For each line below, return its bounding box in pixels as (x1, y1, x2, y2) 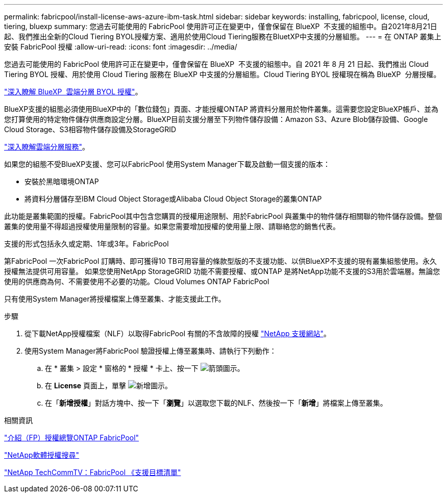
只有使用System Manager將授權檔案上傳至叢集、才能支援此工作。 (4, 294, 226, 303)
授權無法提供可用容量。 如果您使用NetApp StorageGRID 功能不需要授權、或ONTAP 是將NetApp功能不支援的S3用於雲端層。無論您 (4, 267, 440, 276)
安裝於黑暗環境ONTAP (24, 177, 99, 186)
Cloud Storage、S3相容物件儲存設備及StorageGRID (4, 125, 177, 134)
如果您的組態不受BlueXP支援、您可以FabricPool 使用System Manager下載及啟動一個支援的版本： (4, 160, 330, 168)
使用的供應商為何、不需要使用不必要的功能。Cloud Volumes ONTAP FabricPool (4, 277, 269, 286)
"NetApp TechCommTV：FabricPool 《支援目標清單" (4, 468, 181, 477)
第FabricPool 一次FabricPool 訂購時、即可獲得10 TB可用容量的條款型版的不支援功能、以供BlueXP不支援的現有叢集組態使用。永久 (4, 257, 437, 265)
